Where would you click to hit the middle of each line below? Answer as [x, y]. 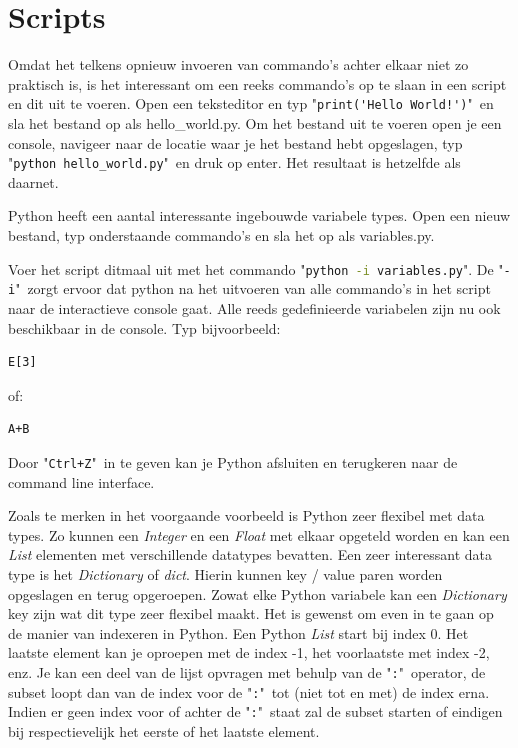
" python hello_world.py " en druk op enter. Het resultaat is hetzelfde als [234, 162]
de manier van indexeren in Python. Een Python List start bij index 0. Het [238, 632]
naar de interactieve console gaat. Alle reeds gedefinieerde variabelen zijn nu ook [254, 307]
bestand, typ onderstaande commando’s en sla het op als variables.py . [221, 235]
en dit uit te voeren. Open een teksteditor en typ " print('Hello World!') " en [251, 103]
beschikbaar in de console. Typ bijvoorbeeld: [144, 327]
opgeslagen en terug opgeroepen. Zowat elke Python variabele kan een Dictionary [257, 593]
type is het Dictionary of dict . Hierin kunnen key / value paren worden [225, 573]
